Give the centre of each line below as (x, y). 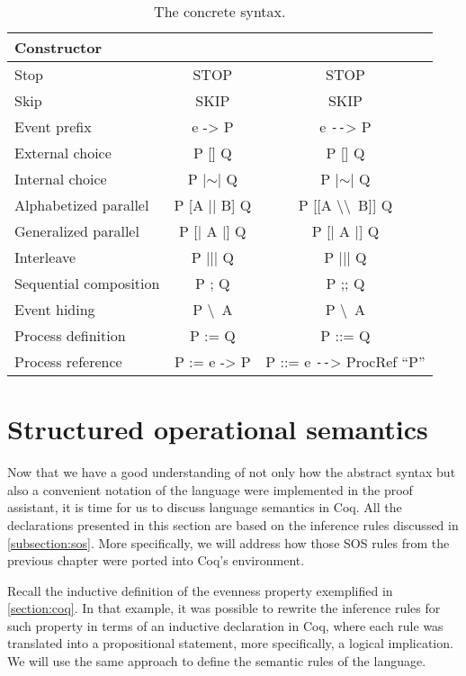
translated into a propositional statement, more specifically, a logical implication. (230, 643)
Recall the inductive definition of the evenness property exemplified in (200, 590)
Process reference (68, 361)
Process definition (70, 335)
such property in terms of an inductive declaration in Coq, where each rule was (225, 625)
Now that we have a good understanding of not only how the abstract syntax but (232, 472)
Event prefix (53, 126)
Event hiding (55, 309)
